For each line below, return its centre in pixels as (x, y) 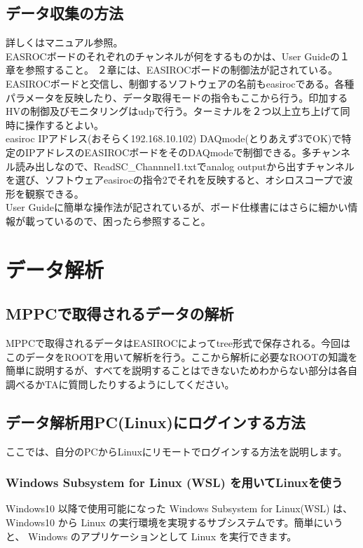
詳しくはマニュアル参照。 (64, 42)
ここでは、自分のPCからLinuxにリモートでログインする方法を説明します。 (177, 451)
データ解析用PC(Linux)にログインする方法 (156, 422)
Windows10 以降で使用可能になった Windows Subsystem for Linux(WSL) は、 (179, 508)
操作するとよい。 (64, 124)
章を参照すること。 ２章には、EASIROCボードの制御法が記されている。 (172, 70)
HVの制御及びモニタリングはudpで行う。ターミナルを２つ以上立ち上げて (173, 111)
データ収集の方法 (64, 13)
